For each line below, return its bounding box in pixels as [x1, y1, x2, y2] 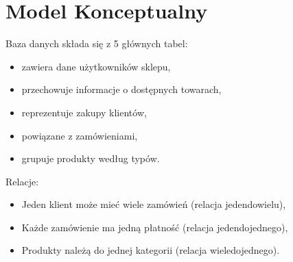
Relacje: [5, 174, 39, 188]
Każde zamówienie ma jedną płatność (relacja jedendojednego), [21, 220, 288, 234]
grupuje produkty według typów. [21, 151, 160, 166]
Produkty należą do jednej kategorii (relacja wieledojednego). [21, 243, 280, 257]
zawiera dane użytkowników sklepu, [21, 59, 171, 73]
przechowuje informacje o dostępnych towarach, [21, 82, 222, 96]
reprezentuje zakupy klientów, [21, 105, 147, 119]
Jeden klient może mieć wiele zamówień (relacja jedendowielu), [21, 197, 286, 211]
